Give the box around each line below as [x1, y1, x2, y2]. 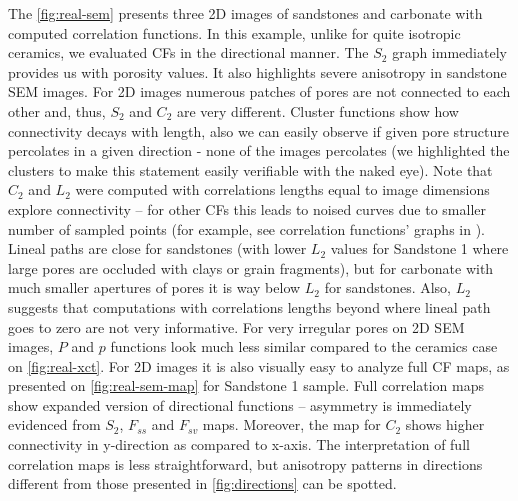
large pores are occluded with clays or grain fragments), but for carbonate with [8, 257, 494, 278]
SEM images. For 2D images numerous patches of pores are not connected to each [8, 81, 511, 102]
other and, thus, [8, 100, 106, 121]
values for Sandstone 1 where [330, 238, 509, 259]
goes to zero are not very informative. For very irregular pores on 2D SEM [8, 316, 465, 337]
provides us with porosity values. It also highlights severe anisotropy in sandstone [8, 61, 507, 82]
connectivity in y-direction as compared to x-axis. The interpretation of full [8, 434, 470, 455]
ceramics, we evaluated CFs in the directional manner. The [8, 42, 369, 63]
